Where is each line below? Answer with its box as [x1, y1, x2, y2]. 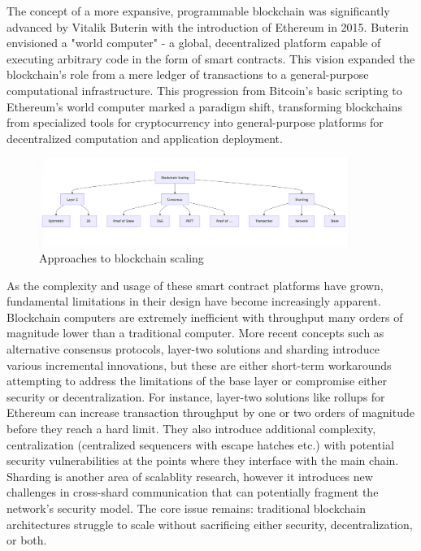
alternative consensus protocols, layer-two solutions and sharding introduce [7, 341, 380, 358]
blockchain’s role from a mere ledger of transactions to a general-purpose [7, 66, 369, 83]
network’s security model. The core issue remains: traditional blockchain [7, 500, 366, 517]
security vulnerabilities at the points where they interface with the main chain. [7, 452, 399, 469]
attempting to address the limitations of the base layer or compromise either [7, 372, 387, 389]
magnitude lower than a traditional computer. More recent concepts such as [7, 324, 384, 341]
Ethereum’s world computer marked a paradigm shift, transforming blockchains [7, 98, 402, 115]
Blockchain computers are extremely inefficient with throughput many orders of [7, 308, 403, 325]
